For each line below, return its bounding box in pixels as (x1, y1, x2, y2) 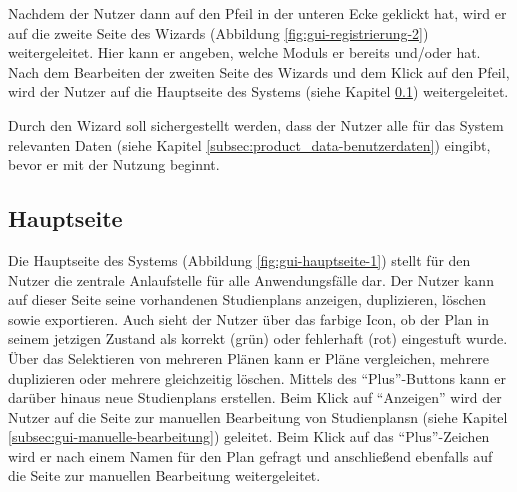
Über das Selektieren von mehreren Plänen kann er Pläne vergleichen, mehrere (8, 347, 490, 368)
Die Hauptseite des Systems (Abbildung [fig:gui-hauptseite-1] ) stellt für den (8, 249, 471, 270)
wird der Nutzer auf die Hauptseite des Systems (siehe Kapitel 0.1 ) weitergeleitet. (8, 81, 509, 102)
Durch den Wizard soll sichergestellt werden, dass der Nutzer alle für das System (8, 114, 504, 135)
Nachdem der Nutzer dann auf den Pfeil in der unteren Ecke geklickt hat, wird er (8, 3, 507, 23)
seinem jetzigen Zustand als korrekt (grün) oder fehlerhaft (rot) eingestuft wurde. (8, 328, 508, 349)
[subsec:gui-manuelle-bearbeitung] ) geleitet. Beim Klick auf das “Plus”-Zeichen (8, 426, 490, 447)
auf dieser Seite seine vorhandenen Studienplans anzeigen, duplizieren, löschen (8, 289, 487, 310)
